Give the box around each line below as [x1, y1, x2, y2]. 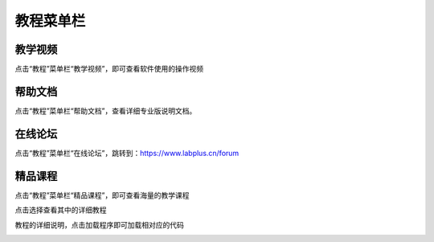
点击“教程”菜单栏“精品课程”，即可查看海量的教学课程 [14, 190, 190, 200]
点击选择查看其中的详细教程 [14, 205, 107, 215]
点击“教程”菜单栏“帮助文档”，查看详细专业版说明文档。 [14, 105, 197, 116]
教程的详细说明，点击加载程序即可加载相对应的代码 [14, 219, 184, 229]
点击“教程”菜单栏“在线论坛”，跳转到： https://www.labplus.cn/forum [14, 148, 240, 158]
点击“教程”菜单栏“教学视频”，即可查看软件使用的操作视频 [14, 64, 204, 74]
